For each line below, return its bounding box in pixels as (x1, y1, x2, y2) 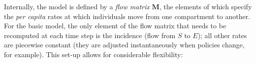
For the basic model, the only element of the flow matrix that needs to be (4, 21, 226, 31)
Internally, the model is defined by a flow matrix (4, 1, 150, 11)
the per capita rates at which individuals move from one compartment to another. (4, 11, 251, 21)
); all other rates (197, 30, 247, 40)
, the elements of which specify (159, 1, 252, 11)
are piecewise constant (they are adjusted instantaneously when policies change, (4, 40, 245, 50)
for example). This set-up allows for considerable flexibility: (4, 49, 183, 59)
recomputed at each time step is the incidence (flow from (4, 30, 176, 40)
